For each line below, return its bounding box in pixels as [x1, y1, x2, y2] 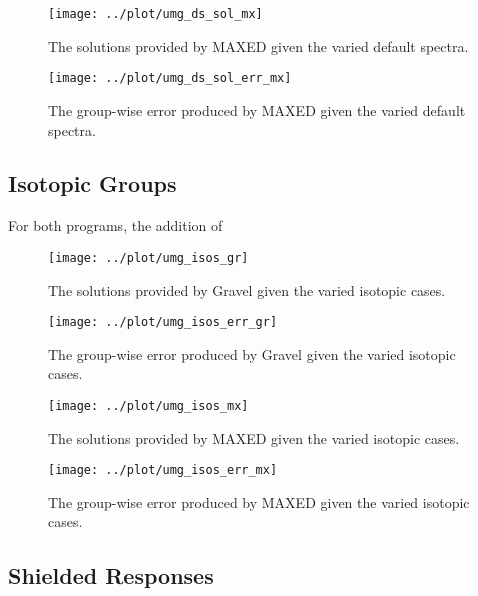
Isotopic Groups [8, 168, 177, 199]
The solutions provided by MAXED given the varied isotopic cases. [48, 427, 460, 448]
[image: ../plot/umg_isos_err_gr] [48, 315, 278, 330]
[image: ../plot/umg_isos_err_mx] [48, 463, 278, 478]
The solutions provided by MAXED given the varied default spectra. [48, 35, 469, 56]
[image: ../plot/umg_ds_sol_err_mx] [48, 71, 292, 86]
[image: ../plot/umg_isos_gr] [48, 250, 249, 265]
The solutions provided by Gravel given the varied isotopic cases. [48, 279, 446, 300]
